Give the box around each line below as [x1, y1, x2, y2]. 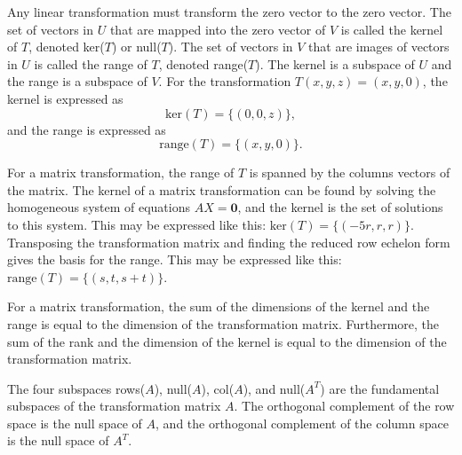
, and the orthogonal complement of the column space [155, 413, 449, 432]
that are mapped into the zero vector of [109, 20, 326, 38]
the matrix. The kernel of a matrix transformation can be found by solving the [7, 180, 436, 199]
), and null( [243, 379, 306, 397]
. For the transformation [158, 72, 291, 90]
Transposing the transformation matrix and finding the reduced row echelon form [7, 232, 450, 251]
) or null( [111, 37, 162, 56]
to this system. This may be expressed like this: [7, 215, 267, 233]
